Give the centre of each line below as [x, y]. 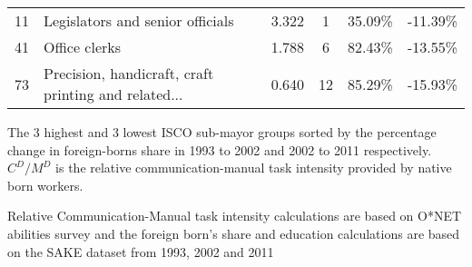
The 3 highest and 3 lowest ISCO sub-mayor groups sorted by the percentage [222, 132]
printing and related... [113, 94]
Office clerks [83, 47]
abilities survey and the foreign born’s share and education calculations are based [234, 233]
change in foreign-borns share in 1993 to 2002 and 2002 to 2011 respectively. [220, 149]
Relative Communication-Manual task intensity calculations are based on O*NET [235, 216]
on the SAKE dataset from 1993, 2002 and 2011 [141, 251]
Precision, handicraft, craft [129, 73]
